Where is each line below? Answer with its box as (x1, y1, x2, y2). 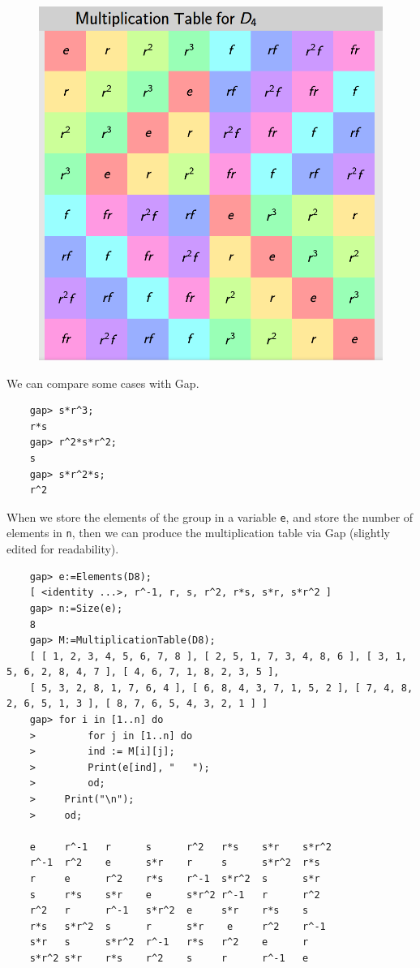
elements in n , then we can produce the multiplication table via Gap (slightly (6, 524, 390, 541)
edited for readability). (6, 540, 119, 557)
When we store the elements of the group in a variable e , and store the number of (6, 508, 414, 525)
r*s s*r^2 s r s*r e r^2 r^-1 (29, 920, 326, 932)
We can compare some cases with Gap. (6, 374, 199, 391)
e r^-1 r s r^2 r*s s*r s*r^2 (29, 841, 332, 853)
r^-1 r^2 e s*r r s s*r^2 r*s (29, 857, 320, 869)
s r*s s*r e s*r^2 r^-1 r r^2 (29, 888, 320, 901)
